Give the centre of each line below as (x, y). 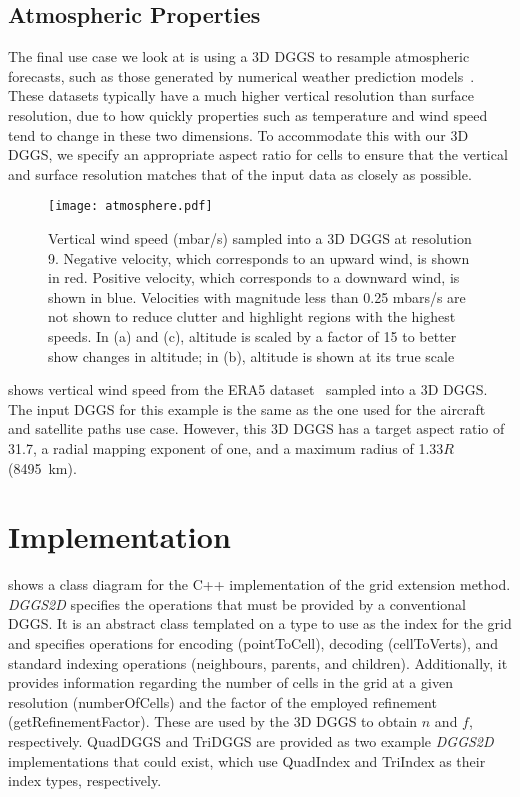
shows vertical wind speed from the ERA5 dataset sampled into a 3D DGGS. (248, 389)
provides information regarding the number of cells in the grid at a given (230, 682)
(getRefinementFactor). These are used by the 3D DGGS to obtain (213, 721)
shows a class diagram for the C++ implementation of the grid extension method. (259, 584)
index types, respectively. (85, 780)
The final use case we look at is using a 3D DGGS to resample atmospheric (239, 56)
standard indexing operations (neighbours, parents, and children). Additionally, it (258, 662)
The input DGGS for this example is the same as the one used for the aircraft (247, 408)
